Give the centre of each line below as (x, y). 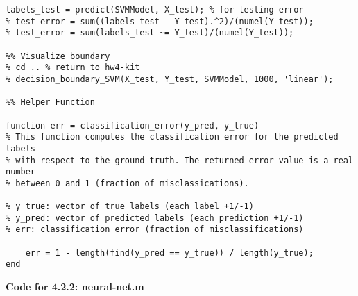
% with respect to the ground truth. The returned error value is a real (180, 160)
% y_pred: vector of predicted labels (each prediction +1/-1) (155, 218)
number (20, 172)
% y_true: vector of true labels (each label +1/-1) (130, 207)
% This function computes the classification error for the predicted (172, 137)
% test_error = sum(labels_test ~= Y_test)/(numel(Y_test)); (150, 33)
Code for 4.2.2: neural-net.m (75, 287)
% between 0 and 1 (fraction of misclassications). (127, 183)
